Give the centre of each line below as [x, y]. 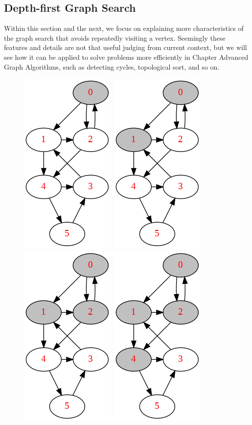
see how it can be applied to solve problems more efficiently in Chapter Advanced [126, 57]
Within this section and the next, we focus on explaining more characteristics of [124, 28]
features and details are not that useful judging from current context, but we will [126, 47]
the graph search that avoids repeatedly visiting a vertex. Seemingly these [115, 37]
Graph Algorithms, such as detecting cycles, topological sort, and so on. [112, 66]
